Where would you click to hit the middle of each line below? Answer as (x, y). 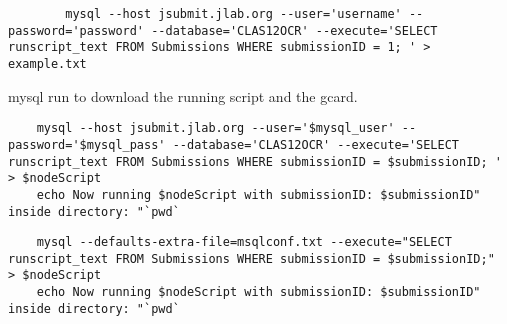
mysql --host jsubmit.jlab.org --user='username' (233, 14)
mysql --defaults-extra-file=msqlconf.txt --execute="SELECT (244, 242)
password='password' (76, 30)
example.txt (47, 63)
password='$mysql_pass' (87, 144)
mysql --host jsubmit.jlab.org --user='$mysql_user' (215, 128)
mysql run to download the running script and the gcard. (183, 95)
